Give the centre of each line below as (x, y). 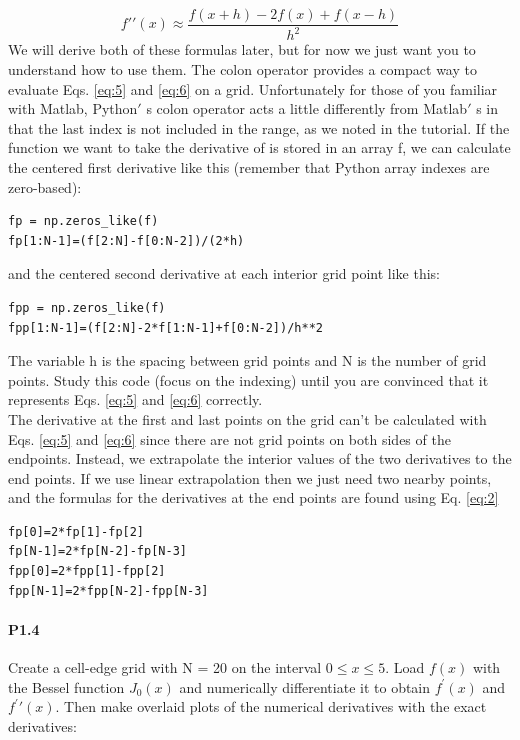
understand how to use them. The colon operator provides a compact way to (242, 69)
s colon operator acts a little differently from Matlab (307, 108)
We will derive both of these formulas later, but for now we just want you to (242, 49)
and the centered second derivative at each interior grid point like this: (224, 273)
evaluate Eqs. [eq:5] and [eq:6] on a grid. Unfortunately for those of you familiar (253, 88)
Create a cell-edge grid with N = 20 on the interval (165, 667)
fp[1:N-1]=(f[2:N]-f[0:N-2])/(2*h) (126, 240)
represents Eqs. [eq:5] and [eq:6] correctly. (135, 399)
